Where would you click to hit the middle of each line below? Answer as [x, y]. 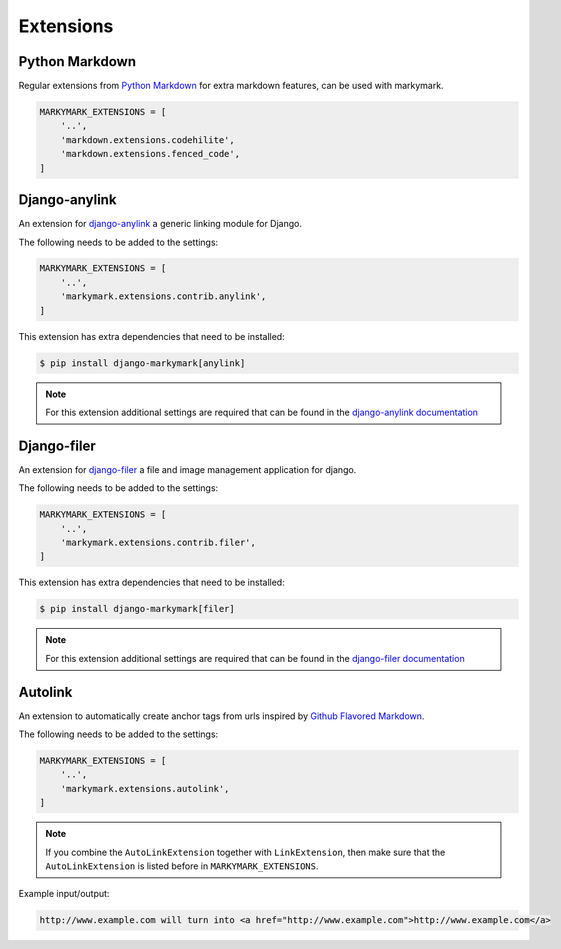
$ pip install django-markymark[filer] [137, 609]
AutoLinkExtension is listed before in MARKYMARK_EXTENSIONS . [182, 866]
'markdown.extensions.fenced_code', [150, 154]
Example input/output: [64, 894]
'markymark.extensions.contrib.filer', [158, 543]
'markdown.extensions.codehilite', [147, 139]
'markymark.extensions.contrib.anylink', [163, 296]
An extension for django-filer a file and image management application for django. [187, 469]
